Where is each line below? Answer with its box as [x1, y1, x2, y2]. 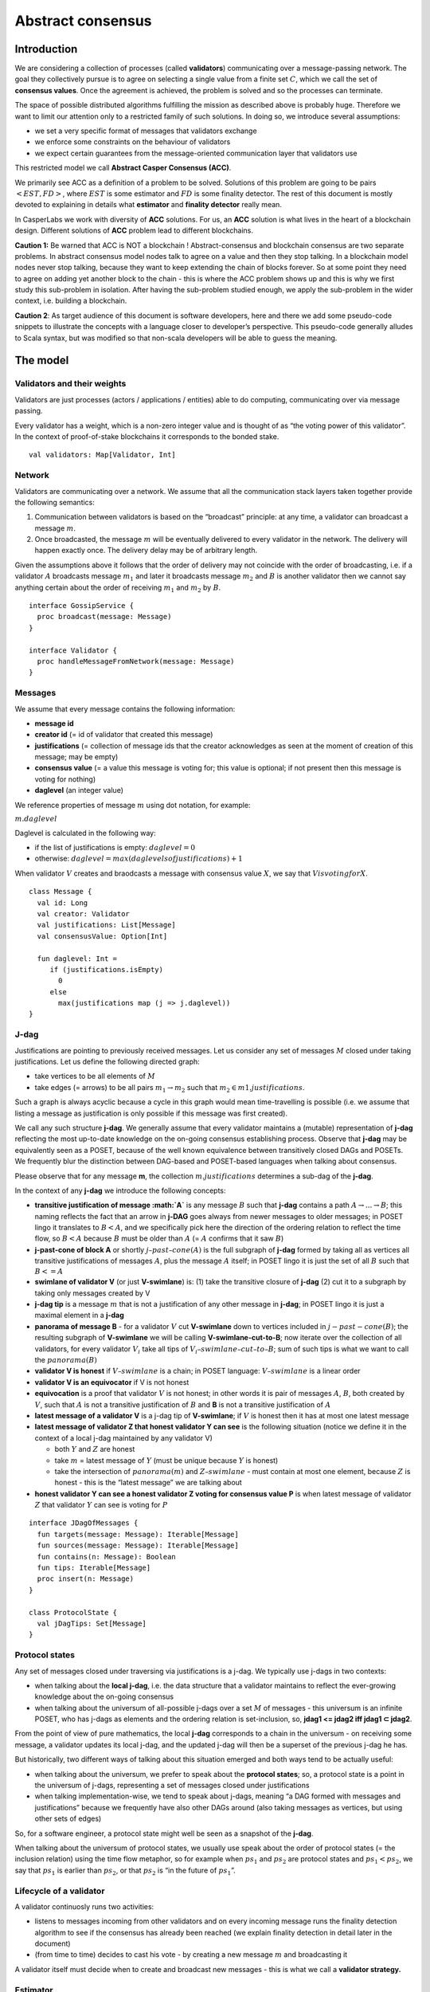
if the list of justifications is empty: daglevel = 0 [34, 843, 195, 853]
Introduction [14, 42, 78, 56]
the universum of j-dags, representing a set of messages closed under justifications [34, 1781, 310, 1790]
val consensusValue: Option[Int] [37, 931, 168, 940]
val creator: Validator [37, 909, 131, 918]
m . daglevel [14, 814, 57, 824]
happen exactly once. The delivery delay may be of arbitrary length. [34, 546, 258, 555]
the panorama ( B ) [34, 1355, 97, 1364]
